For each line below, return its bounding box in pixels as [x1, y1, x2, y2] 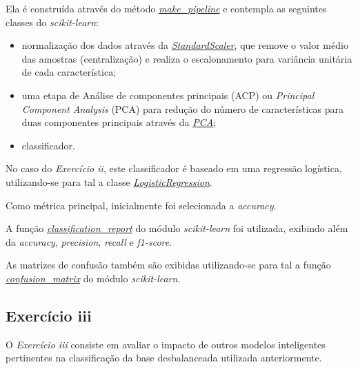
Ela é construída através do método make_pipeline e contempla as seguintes [6, 1, 327, 15]
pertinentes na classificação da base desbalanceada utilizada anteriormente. [6, 350, 322, 365]
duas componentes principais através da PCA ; [21, 115, 216, 129]
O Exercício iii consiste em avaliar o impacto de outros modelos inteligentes [6, 337, 326, 351]
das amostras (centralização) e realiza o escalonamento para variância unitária [21, 51, 352, 65]
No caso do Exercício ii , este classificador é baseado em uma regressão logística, [6, 161, 342, 176]
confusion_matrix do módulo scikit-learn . [6, 271, 181, 285]
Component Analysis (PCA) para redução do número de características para [21, 101, 344, 116]
